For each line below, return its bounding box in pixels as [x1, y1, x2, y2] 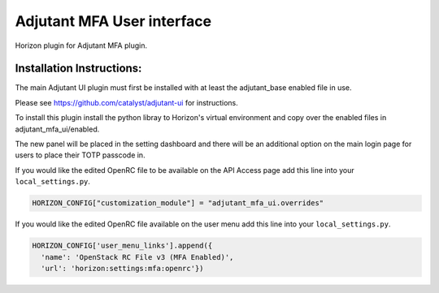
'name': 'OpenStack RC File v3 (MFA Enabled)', [41, 252, 234, 261]
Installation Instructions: [15, 62, 142, 75]
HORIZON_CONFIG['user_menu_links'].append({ [32, 241, 213, 251]
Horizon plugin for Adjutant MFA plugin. [15, 41, 148, 50]
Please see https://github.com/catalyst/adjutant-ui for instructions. [15, 97, 239, 107]
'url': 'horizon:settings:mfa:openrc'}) [41, 264, 204, 273]
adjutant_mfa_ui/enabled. [15, 124, 100, 134]
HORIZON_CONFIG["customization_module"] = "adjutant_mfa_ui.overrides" [32, 199, 324, 208]
